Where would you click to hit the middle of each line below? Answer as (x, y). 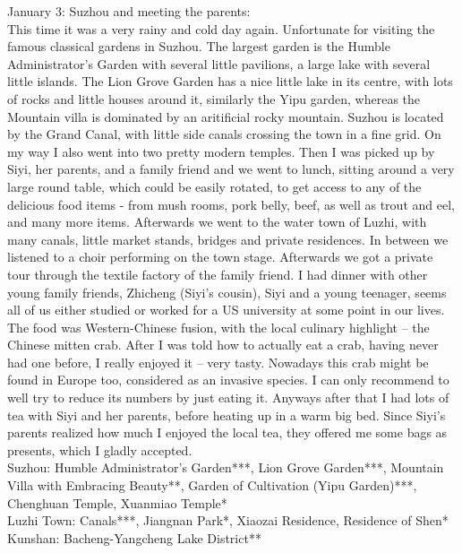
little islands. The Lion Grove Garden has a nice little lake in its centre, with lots (230, 81)
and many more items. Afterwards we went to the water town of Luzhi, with (217, 222)
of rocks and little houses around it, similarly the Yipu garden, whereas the (214, 98)
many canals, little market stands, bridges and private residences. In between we (228, 239)
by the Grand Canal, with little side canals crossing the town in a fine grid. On (224, 134)
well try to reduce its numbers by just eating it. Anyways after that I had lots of (228, 397)
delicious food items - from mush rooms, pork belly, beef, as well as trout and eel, (231, 204)
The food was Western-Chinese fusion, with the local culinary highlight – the (218, 327)
